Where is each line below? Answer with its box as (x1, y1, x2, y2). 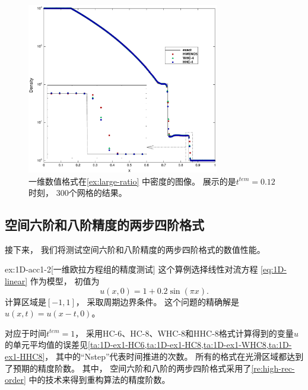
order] (5, 373, 26, 386)
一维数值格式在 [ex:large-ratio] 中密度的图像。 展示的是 (28, 175, 236, 187)
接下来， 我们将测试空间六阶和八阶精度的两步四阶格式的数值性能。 (5, 243, 265, 255)
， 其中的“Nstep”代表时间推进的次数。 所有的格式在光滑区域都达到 (45, 350, 304, 363)
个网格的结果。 (68, 186, 127, 199)
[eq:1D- (261, 263, 287, 275)
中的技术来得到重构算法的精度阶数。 (28, 373, 170, 386)
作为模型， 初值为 (30, 275, 100, 287)
